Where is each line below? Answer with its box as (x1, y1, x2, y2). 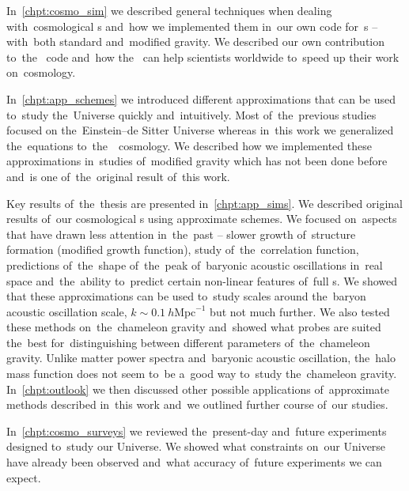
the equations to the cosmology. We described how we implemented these (6, 137, 372, 153)
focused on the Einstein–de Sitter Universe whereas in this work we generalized (6, 122, 394, 138)
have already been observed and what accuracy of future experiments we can (6, 454, 382, 470)
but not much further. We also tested (210, 303, 390, 319)
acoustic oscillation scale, (6, 303, 127, 319)
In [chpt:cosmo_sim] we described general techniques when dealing (6, 2, 332, 18)
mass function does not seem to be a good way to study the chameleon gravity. (6, 365, 397, 382)
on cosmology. (6, 64, 76, 81)
